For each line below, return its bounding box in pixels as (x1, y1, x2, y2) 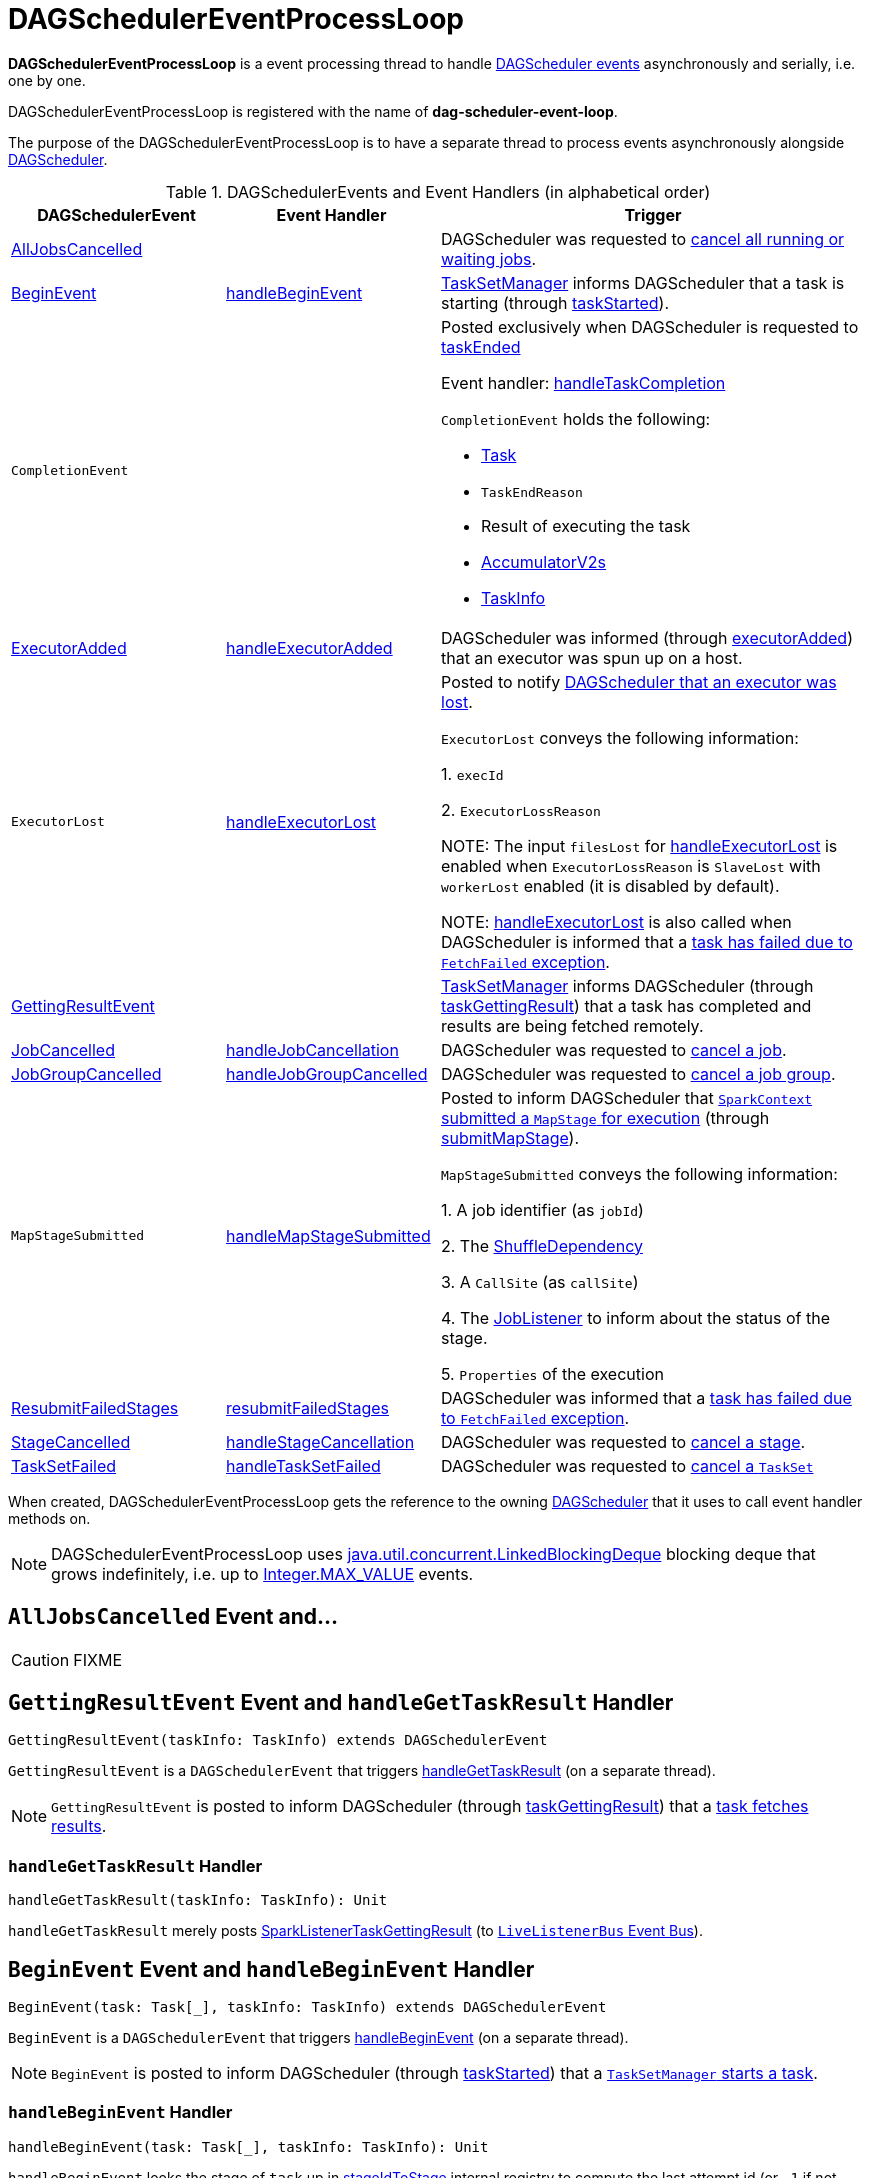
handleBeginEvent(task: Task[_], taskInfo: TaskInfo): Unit (8, 2138, 489, 2155)
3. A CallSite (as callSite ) (441, 1271, 639, 1292)
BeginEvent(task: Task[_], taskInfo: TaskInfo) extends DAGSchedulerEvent (8, 1999, 607, 2016)
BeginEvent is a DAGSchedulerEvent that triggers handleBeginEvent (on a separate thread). (8, 2029, 629, 2047)
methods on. (8, 1509, 91, 1527)
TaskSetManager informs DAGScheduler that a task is (441, 272, 845, 293)
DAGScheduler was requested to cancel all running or (441, 228, 845, 249)
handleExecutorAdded (226, 637, 393, 658)
